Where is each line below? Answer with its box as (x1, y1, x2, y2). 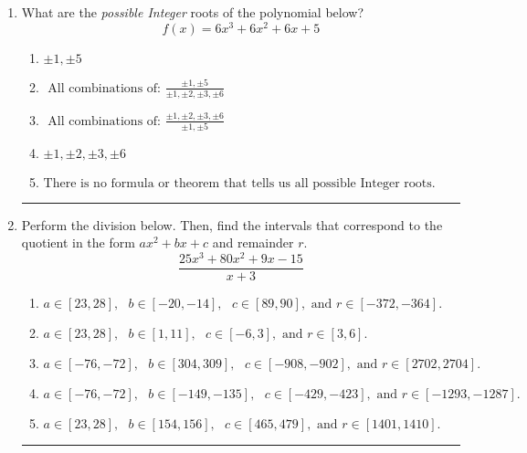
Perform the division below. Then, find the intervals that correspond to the (21, 215, 443, 234)
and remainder (212, 233, 294, 252)
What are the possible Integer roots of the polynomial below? (21, 3, 364, 21)
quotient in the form (21, 233, 135, 252)
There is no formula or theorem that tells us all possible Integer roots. (43, 176, 436, 190)
